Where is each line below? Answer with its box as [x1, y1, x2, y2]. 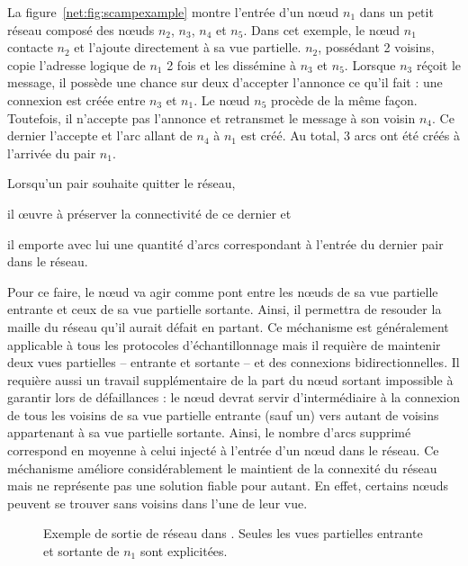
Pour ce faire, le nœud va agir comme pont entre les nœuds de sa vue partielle [7, 282, 438, 301]
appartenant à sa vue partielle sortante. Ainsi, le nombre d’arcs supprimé [7, 423, 411, 442]
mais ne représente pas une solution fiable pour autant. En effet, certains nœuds [7, 476, 449, 495]
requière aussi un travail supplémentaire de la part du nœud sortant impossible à [7, 370, 454, 389]
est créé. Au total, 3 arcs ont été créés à [240, 126, 460, 145]
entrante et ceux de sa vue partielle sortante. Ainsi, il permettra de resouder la [7, 300, 442, 319]
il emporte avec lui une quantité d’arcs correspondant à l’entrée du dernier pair [7, 234, 444, 253]
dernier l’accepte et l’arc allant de [7, 126, 193, 145]
